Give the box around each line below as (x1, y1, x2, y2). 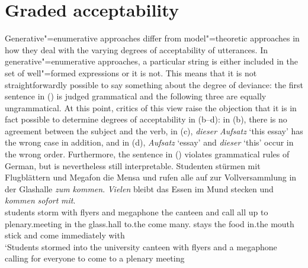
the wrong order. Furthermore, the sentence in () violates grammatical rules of (5, 148, 290, 160)
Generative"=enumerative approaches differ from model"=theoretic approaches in (5, 32, 300, 44)
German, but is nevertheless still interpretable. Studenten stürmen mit (5, 159, 261, 172)
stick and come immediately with (5, 229, 125, 241)
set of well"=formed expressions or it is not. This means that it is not (5, 66, 257, 79)
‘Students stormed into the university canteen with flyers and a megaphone (5, 240, 277, 253)
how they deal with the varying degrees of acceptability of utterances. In (5, 43, 268, 56)
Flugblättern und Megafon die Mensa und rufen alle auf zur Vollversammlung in (5, 171, 297, 183)
